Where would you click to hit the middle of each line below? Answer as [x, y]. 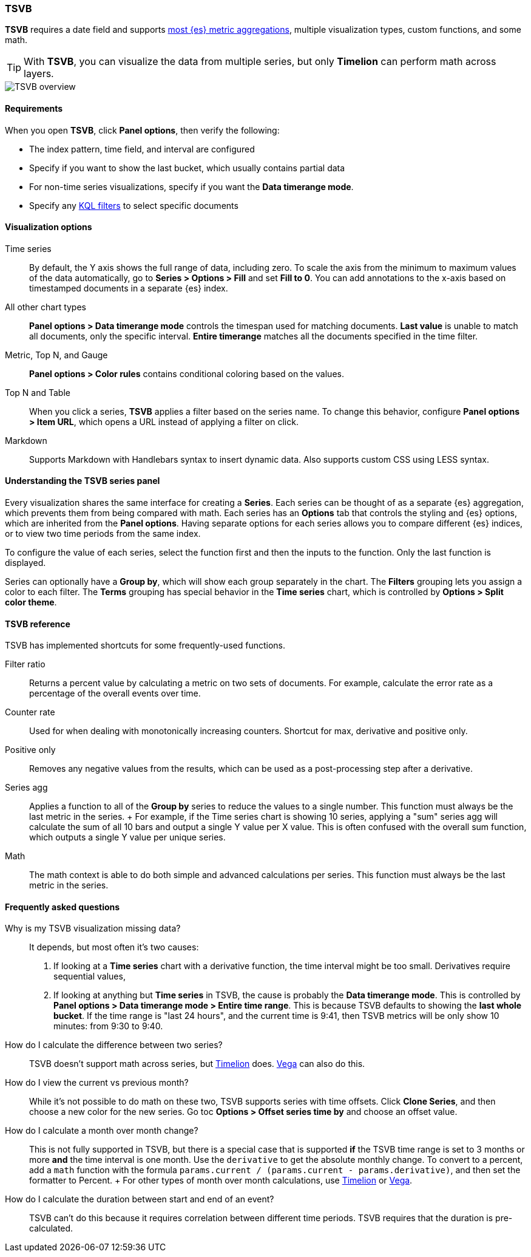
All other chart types [46, 307]
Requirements [34, 108]
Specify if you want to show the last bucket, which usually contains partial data [187, 168]
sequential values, [90, 976]
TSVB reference [38, 624]
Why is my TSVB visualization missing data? [93, 928]
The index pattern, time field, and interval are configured [142, 149]
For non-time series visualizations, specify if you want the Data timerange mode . [191, 186]
